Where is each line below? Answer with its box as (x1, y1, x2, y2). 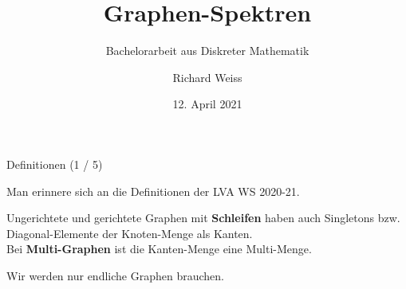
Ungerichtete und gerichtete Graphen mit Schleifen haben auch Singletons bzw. (6, 209, 400, 226)
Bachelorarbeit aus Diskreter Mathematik (105, 42, 309, 59)
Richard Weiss (172, 68, 242, 85)
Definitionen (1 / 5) (6, 155, 103, 172)
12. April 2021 (172, 96, 242, 112)
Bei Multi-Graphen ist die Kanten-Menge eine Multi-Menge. (6, 240, 312, 257)
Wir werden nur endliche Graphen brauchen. (6, 267, 224, 283)
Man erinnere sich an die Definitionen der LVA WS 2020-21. (6, 182, 300, 199)
